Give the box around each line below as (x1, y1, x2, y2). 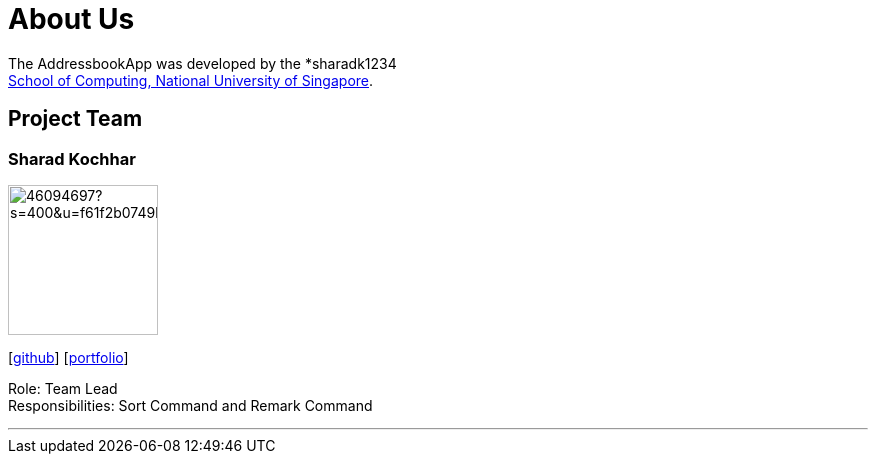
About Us (8, 2, 135, 36)
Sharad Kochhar (8, 148, 136, 169)
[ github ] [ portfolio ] (8, 348, 129, 366)
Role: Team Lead (8, 379, 118, 397)
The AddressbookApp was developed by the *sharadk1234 (8, 54, 397, 72)
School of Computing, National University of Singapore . (8, 71, 374, 89)
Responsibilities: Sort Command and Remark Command (8, 396, 373, 414)
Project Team (8, 106, 143, 132)
